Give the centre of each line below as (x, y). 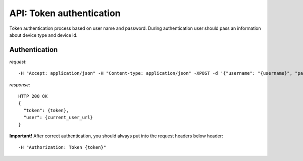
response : (20, 85)
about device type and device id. (43, 35)
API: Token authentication (65, 13)
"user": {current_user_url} (58, 118)
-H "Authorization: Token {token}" (62, 147)
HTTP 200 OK (33, 96)
